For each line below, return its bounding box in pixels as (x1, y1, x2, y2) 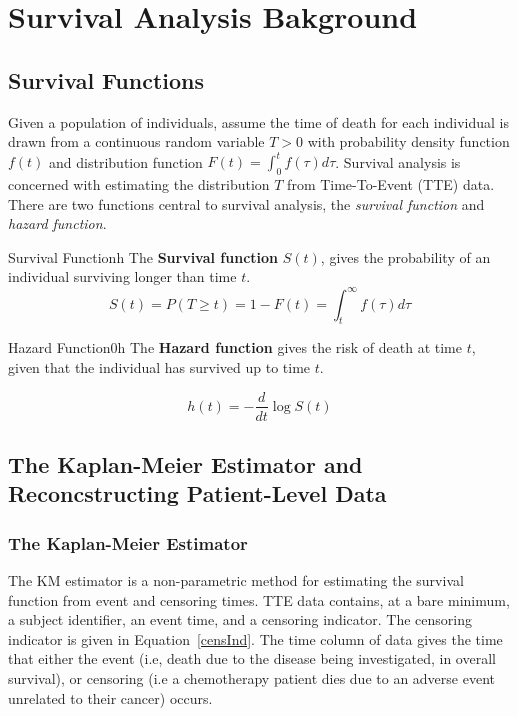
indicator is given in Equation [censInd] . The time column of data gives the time (8, 628, 503, 649)
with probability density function (307, 131, 510, 152)
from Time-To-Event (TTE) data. (287, 174, 495, 195)
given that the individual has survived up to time (8, 356, 311, 377)
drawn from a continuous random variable (8, 131, 265, 152)
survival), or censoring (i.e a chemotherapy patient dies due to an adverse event (8, 667, 495, 688)
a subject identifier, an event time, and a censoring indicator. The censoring (8, 609, 472, 630)
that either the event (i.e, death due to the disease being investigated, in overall (8, 648, 496, 669)
